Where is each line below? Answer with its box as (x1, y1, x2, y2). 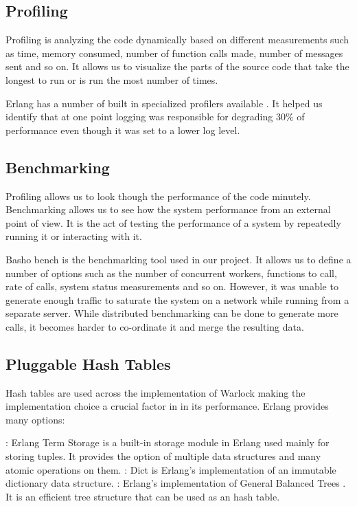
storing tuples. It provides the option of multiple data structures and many (5, 449, 321, 463)
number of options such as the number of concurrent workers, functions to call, (5, 265, 337, 280)
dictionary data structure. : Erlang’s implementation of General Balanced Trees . (5, 476, 346, 490)
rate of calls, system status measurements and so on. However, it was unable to (5, 279, 338, 294)
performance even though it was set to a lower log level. (5, 122, 240, 137)
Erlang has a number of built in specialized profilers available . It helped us (5, 96, 323, 110)
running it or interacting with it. (5, 229, 142, 243)
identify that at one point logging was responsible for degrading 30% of (5, 109, 305, 124)
